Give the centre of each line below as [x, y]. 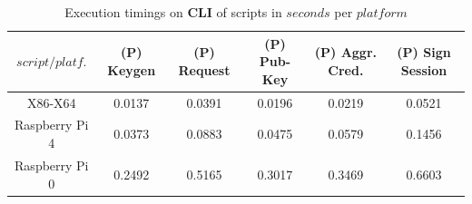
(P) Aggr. [346, 52]
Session [424, 69]
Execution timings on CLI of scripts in [173, 12]
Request [204, 69]
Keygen [132, 69]
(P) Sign [424, 52]
